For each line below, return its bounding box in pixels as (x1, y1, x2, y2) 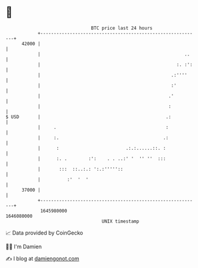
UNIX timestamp (101, 218, 140, 224)
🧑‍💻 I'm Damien (5, 243, 42, 250)
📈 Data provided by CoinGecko (5, 229, 83, 236)
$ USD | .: (5, 113, 171, 120)
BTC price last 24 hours (91, 25, 153, 31)
